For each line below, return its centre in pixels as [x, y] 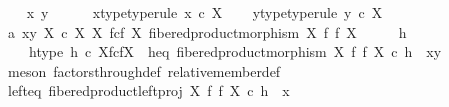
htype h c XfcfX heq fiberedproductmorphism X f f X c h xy [235, 51]
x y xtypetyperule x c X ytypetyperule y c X [204, 12]
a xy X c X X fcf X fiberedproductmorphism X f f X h [207, 31]
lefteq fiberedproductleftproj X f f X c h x [148, 90]
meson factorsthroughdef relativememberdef [144, 70]
